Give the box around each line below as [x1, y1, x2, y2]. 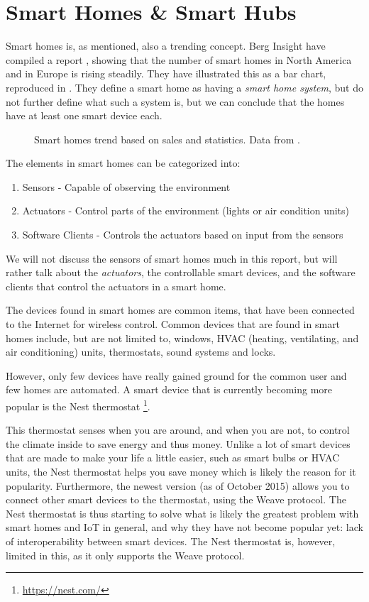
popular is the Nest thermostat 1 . [6, 397, 150, 413]
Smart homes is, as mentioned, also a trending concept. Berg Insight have [6, 38, 326, 53]
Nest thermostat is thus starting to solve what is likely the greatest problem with [6, 505, 359, 520]
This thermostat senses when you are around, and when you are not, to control [6, 422, 350, 437]
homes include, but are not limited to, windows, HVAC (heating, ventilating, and [6, 330, 359, 345]
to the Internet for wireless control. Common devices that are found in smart [6, 317, 341, 332]
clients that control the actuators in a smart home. [6, 278, 226, 293]
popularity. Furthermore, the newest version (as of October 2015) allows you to [6, 478, 350, 493]
